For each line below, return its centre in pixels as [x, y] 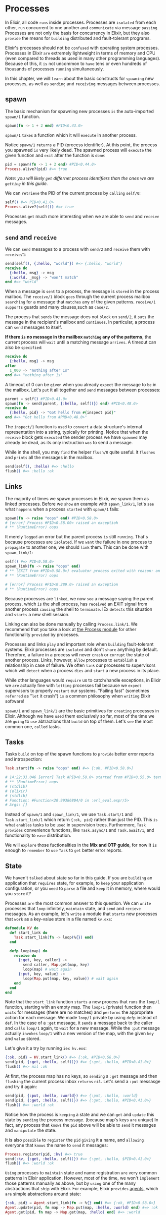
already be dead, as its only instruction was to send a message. [69, 443]
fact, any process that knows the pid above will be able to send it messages [81, 1125]
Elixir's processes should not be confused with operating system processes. [82, 48]
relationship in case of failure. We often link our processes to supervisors [80, 665]
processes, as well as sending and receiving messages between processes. [83, 84]
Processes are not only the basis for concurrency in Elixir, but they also [77, 33]
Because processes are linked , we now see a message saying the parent [80, 598]
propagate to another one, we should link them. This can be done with [77, 547]
